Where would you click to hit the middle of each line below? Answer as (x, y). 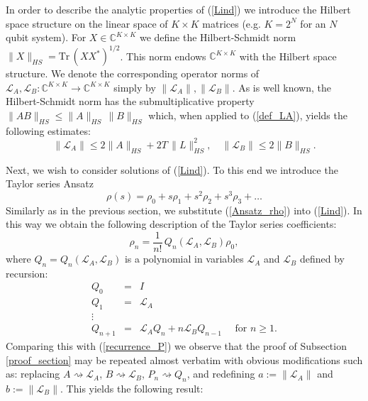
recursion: (27, 273)
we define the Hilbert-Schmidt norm (218, 37)
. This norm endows (163, 56)
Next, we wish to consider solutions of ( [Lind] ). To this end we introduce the (172, 169)
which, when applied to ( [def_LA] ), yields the (248, 115)
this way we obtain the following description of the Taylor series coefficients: (171, 224)
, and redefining (221, 374)
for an (313, 23)
